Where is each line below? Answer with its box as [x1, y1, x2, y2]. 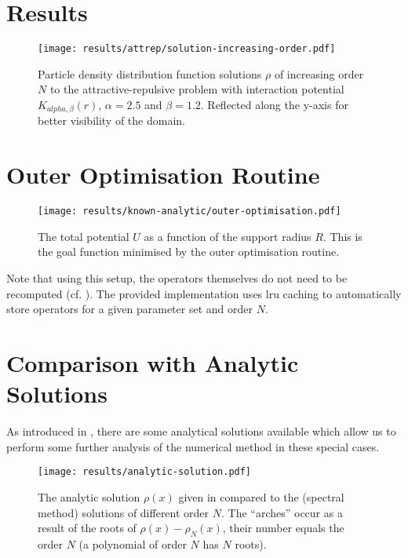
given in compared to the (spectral [178, 488, 344, 505]
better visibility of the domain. [38, 112, 185, 129]
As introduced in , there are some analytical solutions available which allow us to [6, 423, 396, 439]
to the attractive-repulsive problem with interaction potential [49, 81, 344, 97]
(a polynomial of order [78, 535, 187, 552]
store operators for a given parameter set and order [6, 301, 253, 317]
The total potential [38, 228, 129, 244]
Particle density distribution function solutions [38, 65, 262, 82]
